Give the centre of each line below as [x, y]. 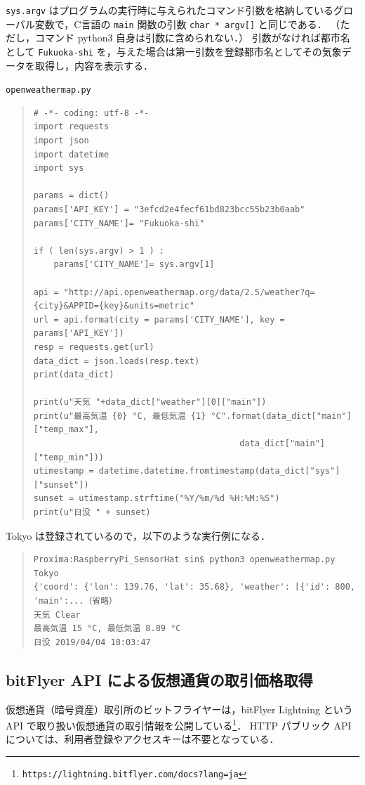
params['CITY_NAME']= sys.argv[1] [134, 265]
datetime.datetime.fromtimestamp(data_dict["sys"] [219, 471]
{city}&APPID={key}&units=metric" [114, 306]
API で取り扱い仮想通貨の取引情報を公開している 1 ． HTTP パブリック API [179, 724]
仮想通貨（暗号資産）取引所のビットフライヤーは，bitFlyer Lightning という [179, 709]
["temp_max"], [66, 430]
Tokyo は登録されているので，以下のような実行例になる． [138, 535]
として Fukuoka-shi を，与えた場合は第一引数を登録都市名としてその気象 [174, 51]
